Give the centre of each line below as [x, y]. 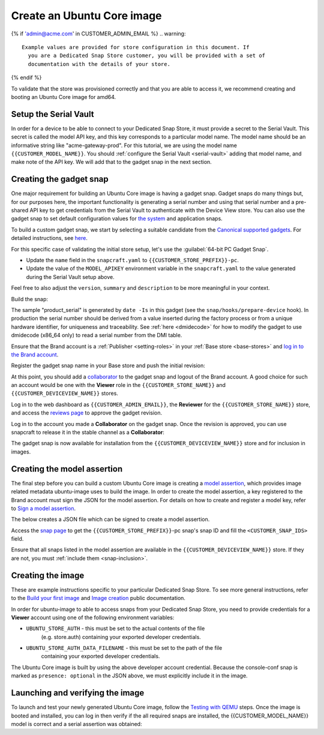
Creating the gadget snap [60, 179]
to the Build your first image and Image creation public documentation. [98, 598]
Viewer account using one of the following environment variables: [93, 617]
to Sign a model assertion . [43, 508]
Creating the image [48, 575]
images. [21, 451]
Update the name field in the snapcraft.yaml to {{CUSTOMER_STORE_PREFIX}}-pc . [133, 260]
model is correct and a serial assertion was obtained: [76, 724]
